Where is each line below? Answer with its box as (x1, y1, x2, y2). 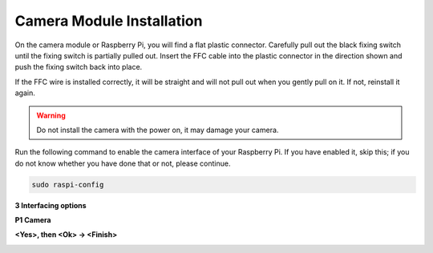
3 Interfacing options (14, 200, 87, 210)
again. (14, 88, 36, 98)
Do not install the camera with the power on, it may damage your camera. (36, 125, 279, 135)
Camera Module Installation (14, 12, 203, 30)
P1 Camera (14, 215, 51, 225)
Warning (36, 110, 66, 120)
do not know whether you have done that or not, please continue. (14, 159, 231, 168)
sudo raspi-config (31, 180, 104, 189)
